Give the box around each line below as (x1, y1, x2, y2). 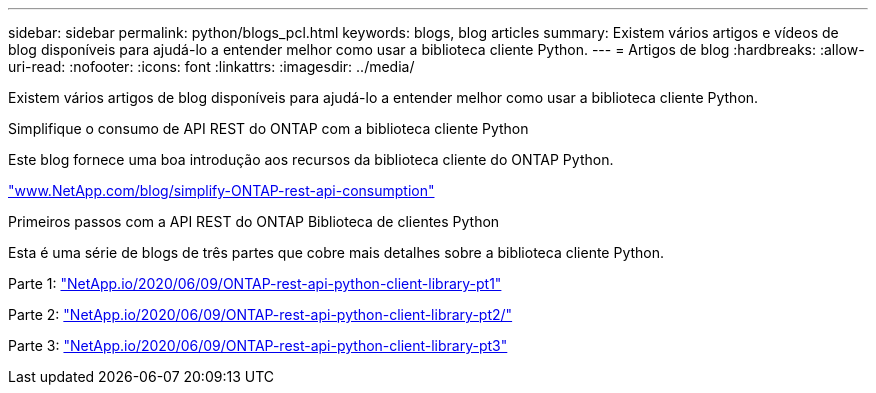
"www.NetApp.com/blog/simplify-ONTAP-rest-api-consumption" (8, 182, 435, 199)
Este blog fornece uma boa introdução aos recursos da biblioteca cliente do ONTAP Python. (8, 151, 614, 168)
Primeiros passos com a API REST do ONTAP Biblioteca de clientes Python (8, 213, 500, 230)
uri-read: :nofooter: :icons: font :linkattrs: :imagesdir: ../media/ (8, 58, 415, 75)
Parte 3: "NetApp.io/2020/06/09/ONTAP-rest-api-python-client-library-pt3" (8, 337, 508, 354)
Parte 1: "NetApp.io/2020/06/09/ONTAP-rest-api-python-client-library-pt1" (8, 275, 502, 292)
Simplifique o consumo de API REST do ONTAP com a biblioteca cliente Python (8, 120, 529, 137)
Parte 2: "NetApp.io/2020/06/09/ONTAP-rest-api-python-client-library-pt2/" (8, 306, 513, 323)
